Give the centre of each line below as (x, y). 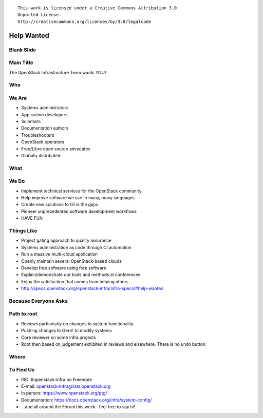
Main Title (21, 63)
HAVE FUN (32, 218)
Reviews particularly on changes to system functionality (77, 324)
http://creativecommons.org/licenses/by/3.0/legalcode (85, 21)
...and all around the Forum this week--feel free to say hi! (78, 407)
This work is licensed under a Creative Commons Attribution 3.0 (97, 8)
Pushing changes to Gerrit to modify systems (66, 331)
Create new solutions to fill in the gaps (60, 205)
